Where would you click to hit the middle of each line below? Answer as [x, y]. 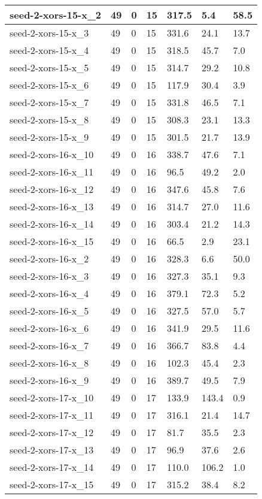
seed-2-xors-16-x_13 [52, 206]
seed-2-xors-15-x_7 [49, 102]
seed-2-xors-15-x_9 [49, 137]
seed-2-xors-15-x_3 [49, 33]
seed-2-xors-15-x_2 [56, 15]
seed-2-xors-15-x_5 [49, 67]
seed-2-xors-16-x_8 [49, 363]
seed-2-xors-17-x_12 [52, 432]
